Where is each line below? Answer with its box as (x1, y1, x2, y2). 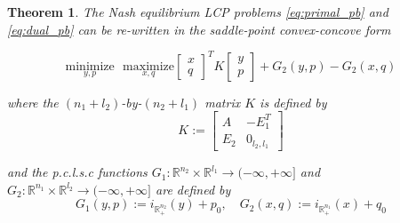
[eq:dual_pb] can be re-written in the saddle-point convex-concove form (7, 20, 391, 38)
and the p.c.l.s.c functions (7, 163, 148, 181)
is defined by (260, 92, 327, 111)
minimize (65, 60, 115, 73)
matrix (204, 92, 241, 111)
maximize (123, 60, 175, 73)
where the (7, 92, 59, 111)
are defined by (156, 179, 231, 198)
